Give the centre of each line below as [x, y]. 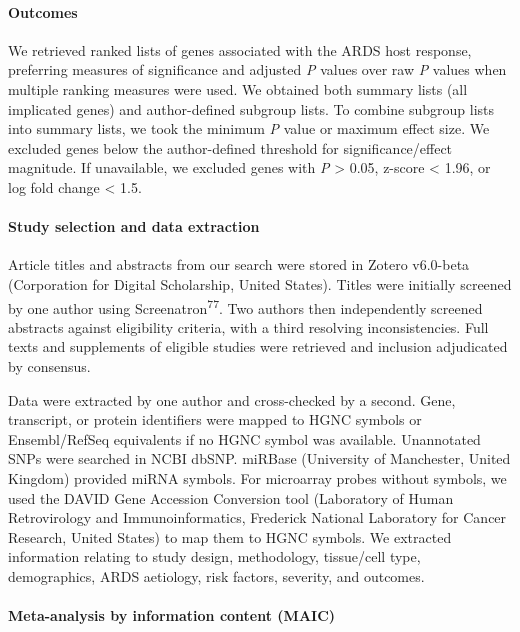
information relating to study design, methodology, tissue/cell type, [214, 556]
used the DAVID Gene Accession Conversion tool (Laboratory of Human [231, 497]
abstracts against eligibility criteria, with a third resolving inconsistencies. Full [248, 326]
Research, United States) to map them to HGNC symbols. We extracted [230, 536]
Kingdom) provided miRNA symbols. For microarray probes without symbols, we [257, 477]
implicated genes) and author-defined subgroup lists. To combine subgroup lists [251, 108]
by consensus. [49, 365]
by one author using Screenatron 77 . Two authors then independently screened [245, 306]
